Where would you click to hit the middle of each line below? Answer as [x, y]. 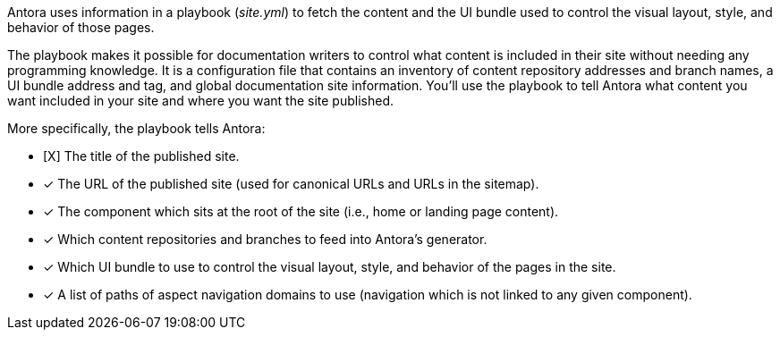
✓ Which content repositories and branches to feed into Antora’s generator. [265, 239]
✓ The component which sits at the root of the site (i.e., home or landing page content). [301, 211]
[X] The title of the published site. [141, 156]
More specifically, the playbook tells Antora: [136, 128]
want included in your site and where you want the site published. [200, 101]
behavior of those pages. [81, 27]
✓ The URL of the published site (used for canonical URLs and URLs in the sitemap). [291, 184]
